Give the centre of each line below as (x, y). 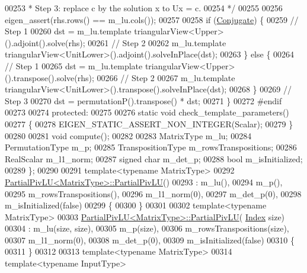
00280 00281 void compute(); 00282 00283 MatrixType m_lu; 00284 (128, 135)
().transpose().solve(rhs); (49, 77)
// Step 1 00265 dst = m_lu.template (74, 65)
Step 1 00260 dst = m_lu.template (68, 31)
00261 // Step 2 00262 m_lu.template (157, 42)
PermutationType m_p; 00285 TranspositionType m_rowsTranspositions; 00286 (151, 147)
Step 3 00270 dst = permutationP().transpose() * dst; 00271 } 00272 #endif (143, 100)
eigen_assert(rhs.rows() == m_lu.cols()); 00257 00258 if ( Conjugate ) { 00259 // (152, 19)
